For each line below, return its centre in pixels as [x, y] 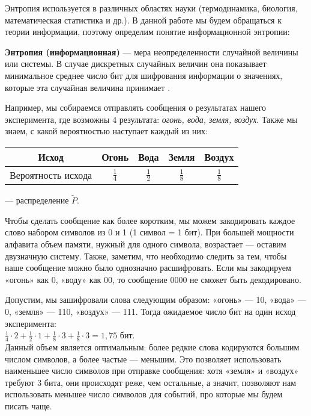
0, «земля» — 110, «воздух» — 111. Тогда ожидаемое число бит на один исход [150, 311]
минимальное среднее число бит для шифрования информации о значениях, [144, 75]
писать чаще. [29, 405]
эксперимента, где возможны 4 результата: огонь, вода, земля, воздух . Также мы [151, 119]
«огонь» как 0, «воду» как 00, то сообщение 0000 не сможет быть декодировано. [153, 279]
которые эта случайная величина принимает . [88, 87]
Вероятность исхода [51, 175]
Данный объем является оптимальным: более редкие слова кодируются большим [152, 346]
